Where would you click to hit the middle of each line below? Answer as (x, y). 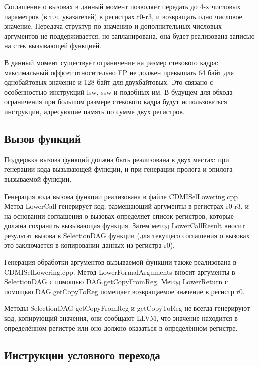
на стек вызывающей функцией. (53, 45)
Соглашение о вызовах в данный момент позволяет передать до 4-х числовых (122, 6)
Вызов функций (43, 138)
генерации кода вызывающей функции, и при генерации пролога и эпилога (118, 169)
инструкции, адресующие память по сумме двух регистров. (94, 111)
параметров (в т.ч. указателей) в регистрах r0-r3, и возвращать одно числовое (123, 16)
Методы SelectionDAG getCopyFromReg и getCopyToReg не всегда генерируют (127, 308)
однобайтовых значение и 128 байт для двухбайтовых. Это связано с (109, 82)
